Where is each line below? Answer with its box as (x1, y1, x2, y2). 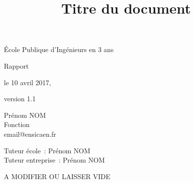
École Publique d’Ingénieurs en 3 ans (4, 44, 114, 55)
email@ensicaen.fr (4, 128, 56, 139)
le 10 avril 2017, (4, 77, 51, 87)
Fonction (4, 119, 30, 129)
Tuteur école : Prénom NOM (4, 145, 90, 155)
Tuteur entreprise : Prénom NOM (4, 155, 105, 165)
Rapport (4, 60, 29, 71)
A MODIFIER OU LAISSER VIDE (4, 171, 111, 181)
